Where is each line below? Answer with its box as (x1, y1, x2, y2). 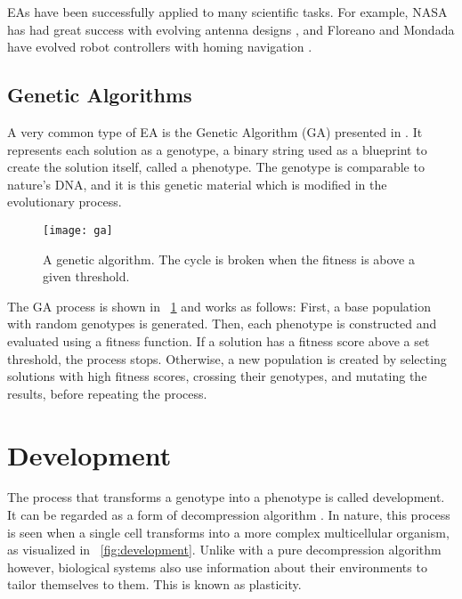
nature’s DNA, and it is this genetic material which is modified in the (7, 174, 387, 193)
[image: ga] (43, 223, 113, 237)
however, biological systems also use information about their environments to (7, 557, 427, 576)
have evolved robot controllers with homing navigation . (7, 37, 312, 56)
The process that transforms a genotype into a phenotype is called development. (7, 488, 445, 506)
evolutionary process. (7, 192, 122, 211)
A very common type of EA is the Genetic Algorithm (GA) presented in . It (7, 122, 423, 141)
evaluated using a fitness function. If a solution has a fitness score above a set (7, 331, 430, 350)
